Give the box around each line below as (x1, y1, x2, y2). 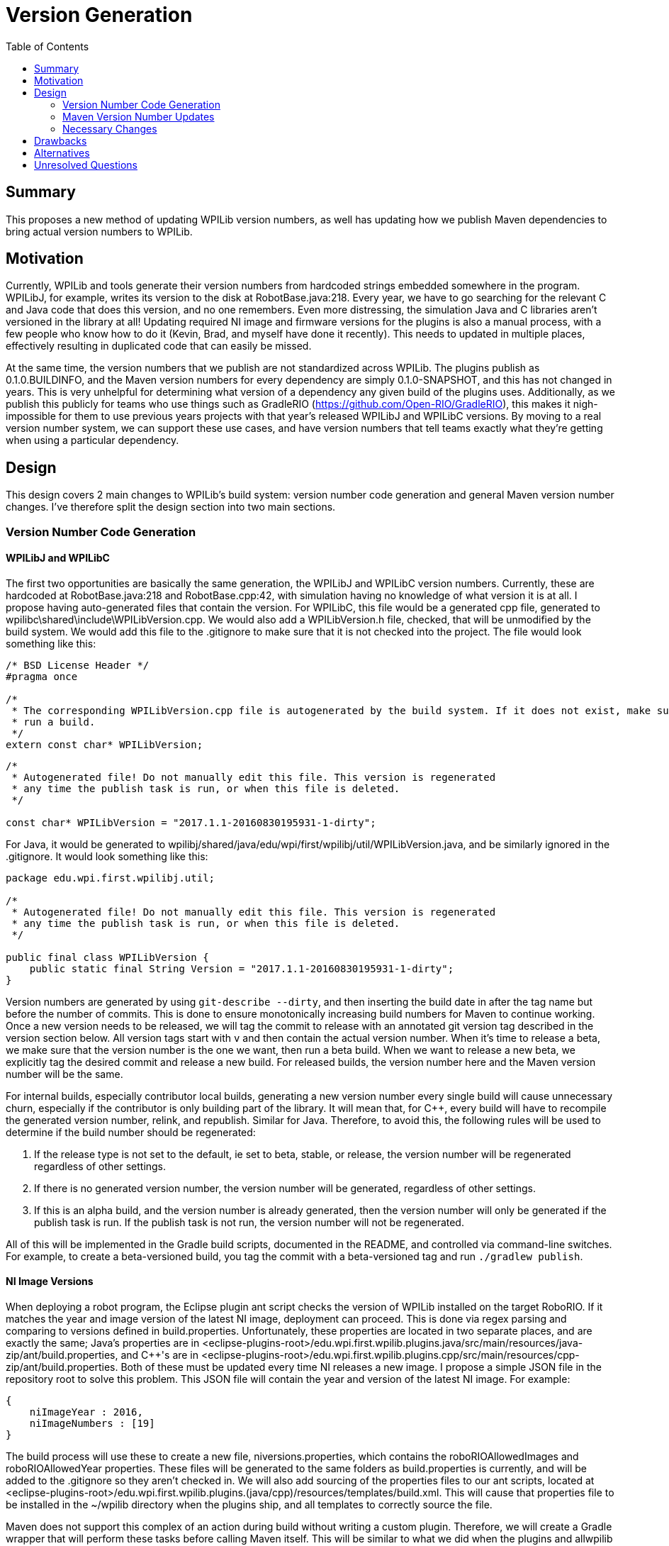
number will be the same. (6, 1067, 123, 1080)
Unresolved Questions (34, 158, 137, 171)
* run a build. (11, 716, 96, 728)
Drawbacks (34, 134, 87, 147)
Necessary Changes (62, 122, 157, 135)
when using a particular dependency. (6, 434, 179, 447)
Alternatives (34, 146, 90, 159)
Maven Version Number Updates (62, 110, 215, 123)
